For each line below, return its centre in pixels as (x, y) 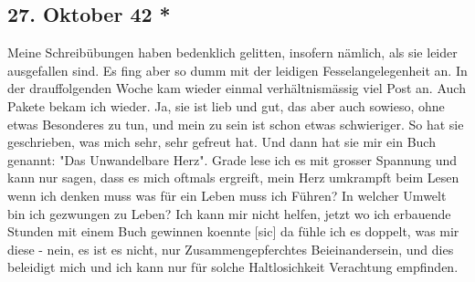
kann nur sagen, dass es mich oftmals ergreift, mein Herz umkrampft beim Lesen (233, 178)
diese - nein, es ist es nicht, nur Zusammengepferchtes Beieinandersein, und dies (231, 249)
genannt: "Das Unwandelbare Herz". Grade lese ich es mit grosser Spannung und (232, 159)
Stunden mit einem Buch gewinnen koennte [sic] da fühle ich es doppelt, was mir (233, 231)
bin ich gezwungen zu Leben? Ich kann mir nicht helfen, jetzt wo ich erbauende (229, 213)
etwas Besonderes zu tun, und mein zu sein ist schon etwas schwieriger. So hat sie (236, 124)
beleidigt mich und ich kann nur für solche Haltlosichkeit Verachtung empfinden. (233, 267)
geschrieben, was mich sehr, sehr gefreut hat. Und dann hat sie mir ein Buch (222, 142)
